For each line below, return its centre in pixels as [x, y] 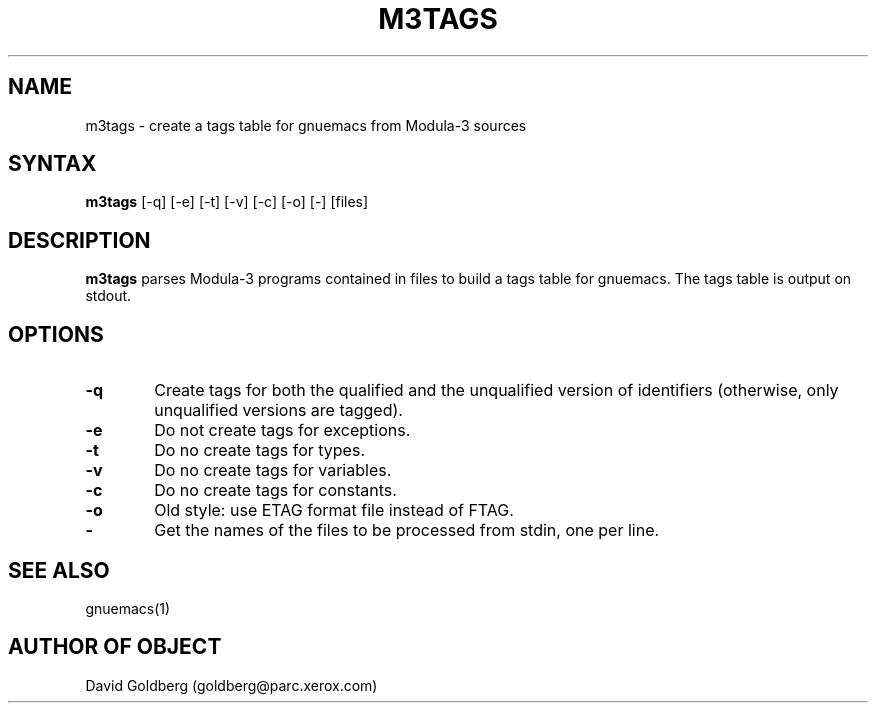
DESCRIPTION [79, 240]
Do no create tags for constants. [275, 490]
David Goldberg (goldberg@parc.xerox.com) [231, 685]
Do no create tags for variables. [273, 470]
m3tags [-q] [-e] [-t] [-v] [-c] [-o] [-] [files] [227, 202]
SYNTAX [52, 164]
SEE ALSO [59, 570]
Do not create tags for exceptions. [282, 430]
